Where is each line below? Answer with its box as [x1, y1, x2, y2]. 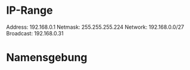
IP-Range [6, 4, 53, 17]
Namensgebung [6, 51, 88, 65]
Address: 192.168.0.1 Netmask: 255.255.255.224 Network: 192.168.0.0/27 [6, 23, 185, 31]
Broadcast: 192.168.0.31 [6, 29, 64, 36]
